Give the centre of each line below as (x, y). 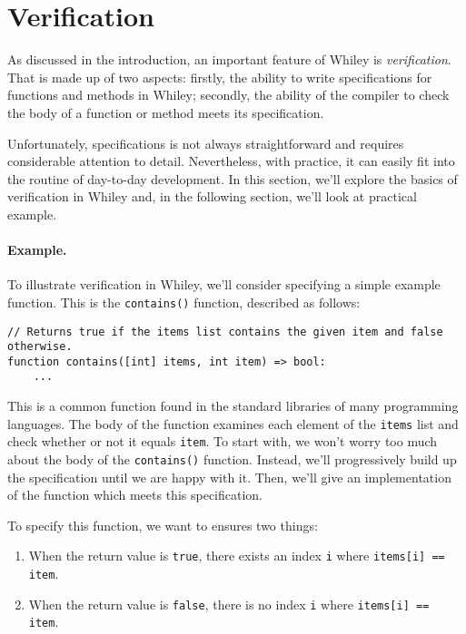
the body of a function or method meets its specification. (166, 112)
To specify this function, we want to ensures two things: (163, 525)
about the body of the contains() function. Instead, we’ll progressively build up (232, 459)
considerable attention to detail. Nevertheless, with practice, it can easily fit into (231, 161)
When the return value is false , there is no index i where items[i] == (229, 604)
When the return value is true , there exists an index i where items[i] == (237, 556)
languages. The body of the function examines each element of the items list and (233, 423)
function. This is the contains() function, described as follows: (184, 302)
